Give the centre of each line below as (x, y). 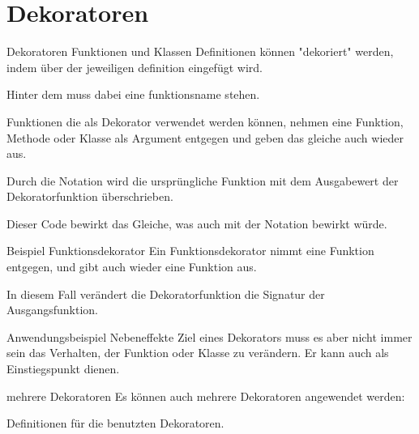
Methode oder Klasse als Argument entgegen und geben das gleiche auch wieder (205, 137)
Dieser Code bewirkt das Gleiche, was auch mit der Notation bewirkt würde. (197, 223)
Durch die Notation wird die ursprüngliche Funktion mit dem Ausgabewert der (203, 180)
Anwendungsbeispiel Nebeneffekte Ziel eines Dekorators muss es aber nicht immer (209, 336)
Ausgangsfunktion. (52, 310)
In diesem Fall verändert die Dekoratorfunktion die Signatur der (166, 294)
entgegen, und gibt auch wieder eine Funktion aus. (132, 267)
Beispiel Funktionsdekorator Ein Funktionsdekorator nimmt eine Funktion (190, 251)
